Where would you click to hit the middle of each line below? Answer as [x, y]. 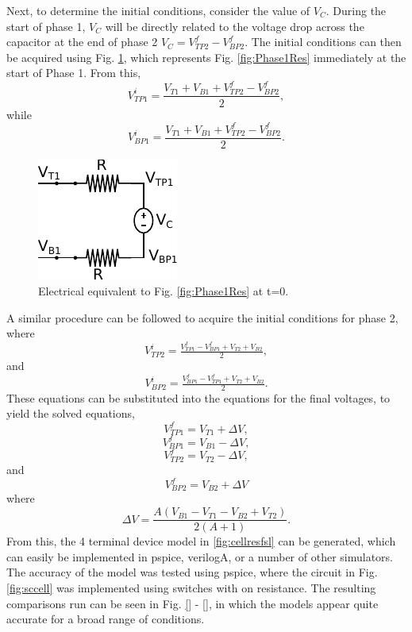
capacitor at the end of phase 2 [82, 42]
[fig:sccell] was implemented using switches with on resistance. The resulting [191, 587]
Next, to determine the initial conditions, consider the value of [158, 10]
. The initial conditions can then [323, 42]
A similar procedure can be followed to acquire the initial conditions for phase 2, [202, 317]
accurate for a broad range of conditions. [106, 619]
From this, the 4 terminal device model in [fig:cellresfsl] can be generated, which [201, 541]
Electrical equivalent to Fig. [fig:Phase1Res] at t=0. [164, 291]
